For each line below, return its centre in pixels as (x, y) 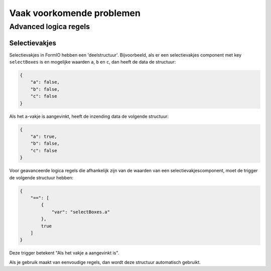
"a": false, (45, 82)
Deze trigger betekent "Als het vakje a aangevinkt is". (64, 253)
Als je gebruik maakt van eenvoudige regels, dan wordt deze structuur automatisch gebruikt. (105, 262)
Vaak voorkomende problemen (75, 13)
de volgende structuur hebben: (41, 177)
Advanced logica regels (50, 27)
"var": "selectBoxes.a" (81, 212)
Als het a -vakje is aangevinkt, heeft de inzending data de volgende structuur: (89, 116)
